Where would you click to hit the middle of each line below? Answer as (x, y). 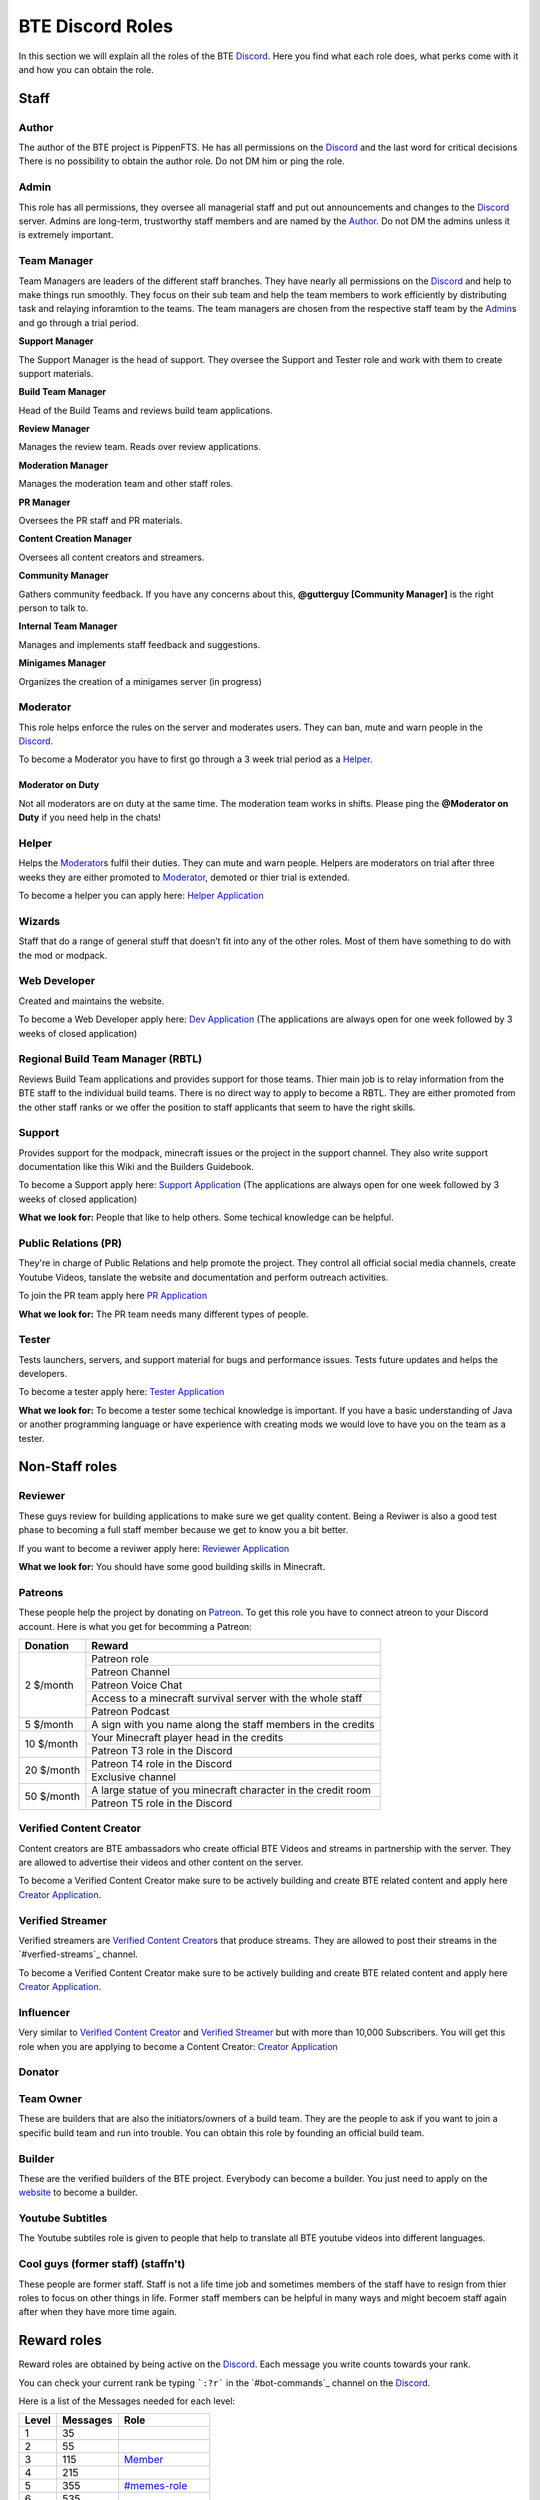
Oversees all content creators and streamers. (111, 557)
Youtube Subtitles (63, 2218)
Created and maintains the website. (91, 1001)
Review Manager (54, 429)
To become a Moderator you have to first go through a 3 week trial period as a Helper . (195, 759)
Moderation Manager (63, 465)
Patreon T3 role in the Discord (162, 1750)
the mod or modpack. (63, 955)
